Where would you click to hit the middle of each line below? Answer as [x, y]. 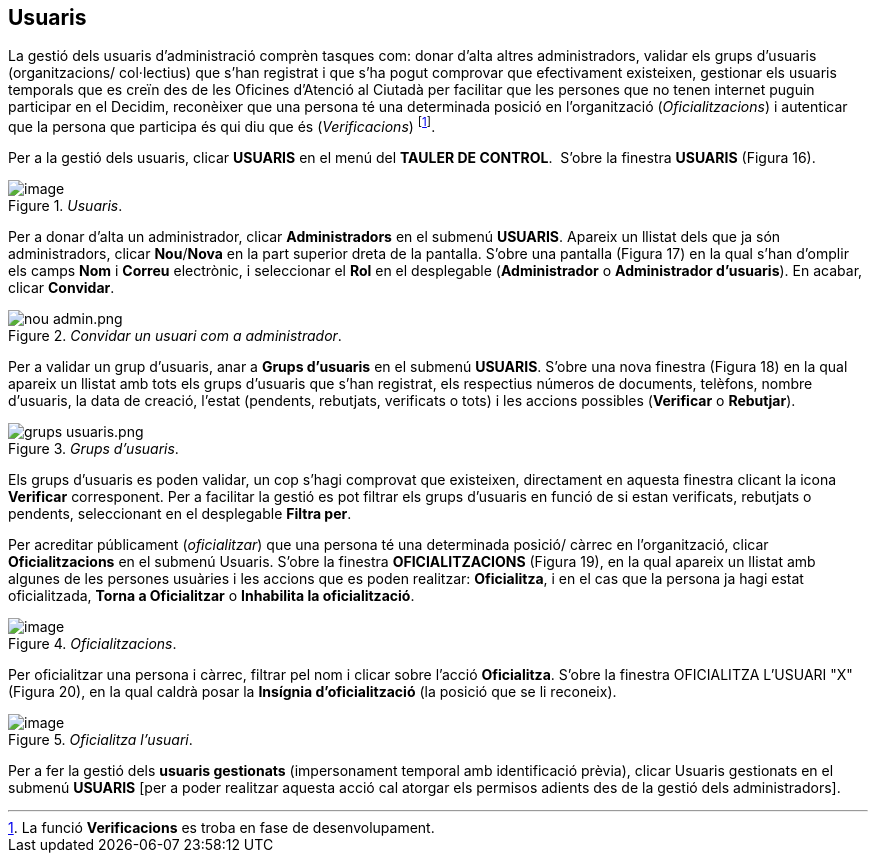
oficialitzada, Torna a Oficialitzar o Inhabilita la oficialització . [211, 596]
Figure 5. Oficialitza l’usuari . [100, 740]
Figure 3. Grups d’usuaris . [93, 449]
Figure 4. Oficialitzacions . [92, 644]
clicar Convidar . [61, 288]
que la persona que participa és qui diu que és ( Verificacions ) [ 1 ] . [222, 125]
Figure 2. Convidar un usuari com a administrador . [175, 336]
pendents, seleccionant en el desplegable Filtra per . [180, 514]
